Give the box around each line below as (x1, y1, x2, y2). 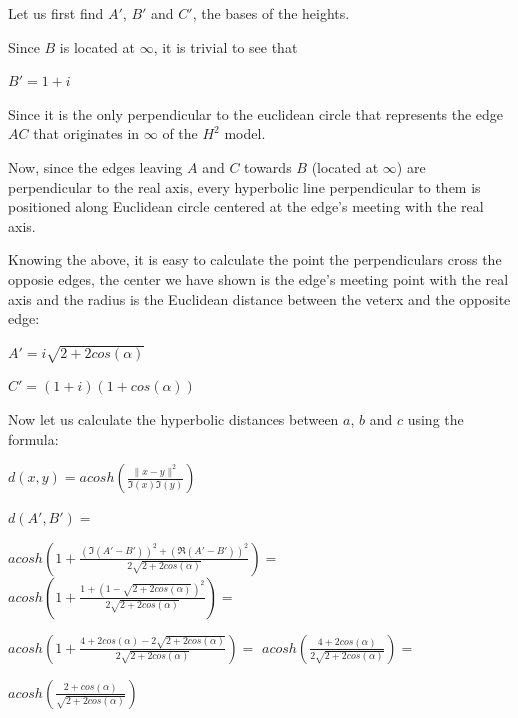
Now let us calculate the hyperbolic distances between (8, 409, 339, 430)
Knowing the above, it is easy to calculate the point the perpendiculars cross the (8, 249, 502, 270)
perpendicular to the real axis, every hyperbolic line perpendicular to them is (8, 176, 481, 197)
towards (244, 156, 292, 177)
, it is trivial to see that (153, 36, 298, 57)
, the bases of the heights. (192, 3, 350, 23)
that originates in (33, 123, 140, 144)
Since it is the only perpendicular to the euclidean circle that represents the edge (8, 103, 504, 124)
